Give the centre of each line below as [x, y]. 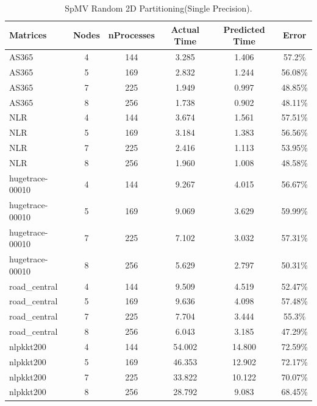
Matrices [28, 35]
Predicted [244, 29]
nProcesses [131, 35]
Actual [185, 29]
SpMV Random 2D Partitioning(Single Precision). [158, 8]
